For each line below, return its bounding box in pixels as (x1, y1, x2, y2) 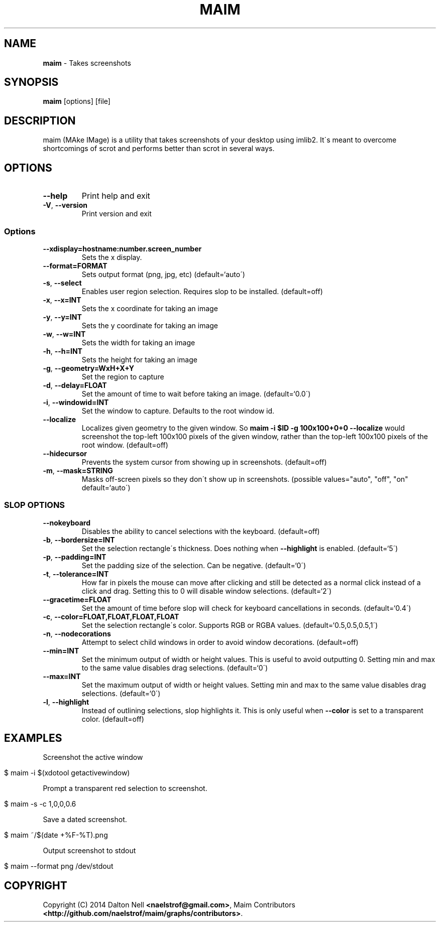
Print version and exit (81, 209, 152, 218)
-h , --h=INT (43, 346, 82, 355)
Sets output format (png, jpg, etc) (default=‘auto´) (81, 270, 245, 279)
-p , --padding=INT (43, 552, 106, 561)
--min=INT (43, 646, 79, 655)
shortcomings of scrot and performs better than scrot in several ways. (43, 144, 275, 153)
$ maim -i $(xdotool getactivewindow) (4, 768, 130, 777)
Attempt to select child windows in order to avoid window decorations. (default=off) (81, 637, 359, 646)
